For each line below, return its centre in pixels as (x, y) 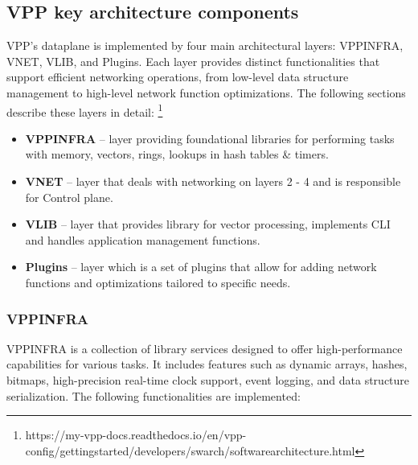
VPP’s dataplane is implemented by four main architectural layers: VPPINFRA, (205, 45)
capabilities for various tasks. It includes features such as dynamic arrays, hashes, (207, 364)
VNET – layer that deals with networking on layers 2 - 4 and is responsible (213, 181)
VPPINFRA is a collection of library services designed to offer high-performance (205, 348)
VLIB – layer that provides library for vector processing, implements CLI (208, 224)
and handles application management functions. (143, 239)
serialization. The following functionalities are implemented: (154, 395)
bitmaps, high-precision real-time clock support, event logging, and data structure (208, 379)
